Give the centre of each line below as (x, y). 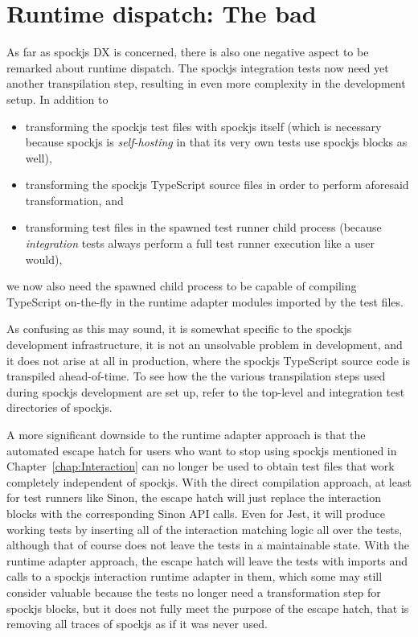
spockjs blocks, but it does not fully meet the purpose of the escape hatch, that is (208, 608)
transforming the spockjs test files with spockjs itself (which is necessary (203, 126)
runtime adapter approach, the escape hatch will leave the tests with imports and (207, 560)
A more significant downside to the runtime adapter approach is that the (186, 434)
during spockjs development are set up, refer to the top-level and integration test (206, 391)
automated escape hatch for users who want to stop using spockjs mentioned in (202, 450)
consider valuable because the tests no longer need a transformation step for (194, 592)
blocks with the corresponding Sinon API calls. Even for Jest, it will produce (196, 513)
